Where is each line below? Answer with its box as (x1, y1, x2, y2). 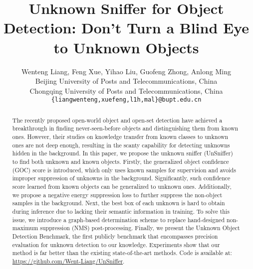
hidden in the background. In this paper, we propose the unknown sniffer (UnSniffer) (12, 149, 233, 157)
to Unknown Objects (53, 37, 199, 57)
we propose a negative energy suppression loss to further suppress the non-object (12, 190, 223, 199)
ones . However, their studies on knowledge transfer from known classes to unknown (12, 133, 229, 141)
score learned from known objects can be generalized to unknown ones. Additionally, (12, 182, 232, 190)
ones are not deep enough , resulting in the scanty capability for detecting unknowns (12, 140, 230, 149)
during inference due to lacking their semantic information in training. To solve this (12, 207, 230, 215)
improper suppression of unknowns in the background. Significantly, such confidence (12, 174, 231, 182)
